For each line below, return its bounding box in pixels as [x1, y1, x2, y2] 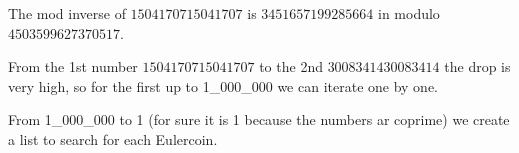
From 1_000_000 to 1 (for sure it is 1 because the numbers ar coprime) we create [8, 109, 510, 130]
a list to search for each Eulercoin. [8, 128, 218, 149]
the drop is [444, 56, 511, 77]
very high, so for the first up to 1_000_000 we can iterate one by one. [8, 75, 439, 96]
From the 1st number [8, 56, 138, 77]
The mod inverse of [8, 3, 126, 23]
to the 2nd [259, 56, 323, 77]
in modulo [378, 3, 440, 23]
